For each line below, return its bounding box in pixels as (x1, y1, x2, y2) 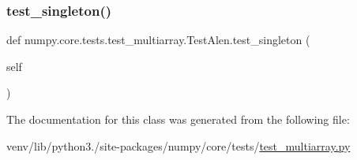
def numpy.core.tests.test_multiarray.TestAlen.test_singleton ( (6, 32, 310, 48)
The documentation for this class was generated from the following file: (6, 111, 350, 127)
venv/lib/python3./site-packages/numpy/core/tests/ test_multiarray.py (6, 137, 351, 154)
